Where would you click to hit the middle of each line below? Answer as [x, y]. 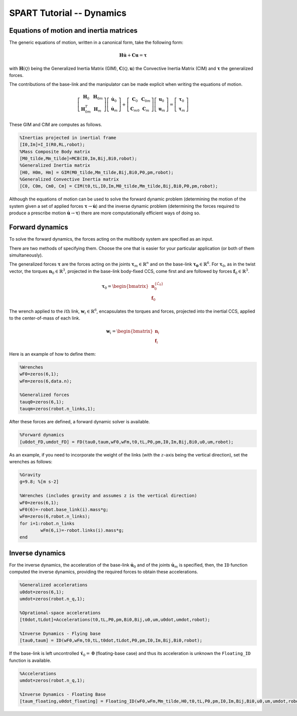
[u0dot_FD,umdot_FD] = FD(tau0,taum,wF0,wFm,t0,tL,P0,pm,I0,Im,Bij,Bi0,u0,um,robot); [126, 442]
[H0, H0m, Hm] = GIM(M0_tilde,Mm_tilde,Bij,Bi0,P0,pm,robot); [97, 172]
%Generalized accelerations [53, 585]
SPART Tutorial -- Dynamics [68, 13]
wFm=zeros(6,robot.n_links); [55, 517]
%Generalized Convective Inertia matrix [69, 179]
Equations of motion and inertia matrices [74, 31]
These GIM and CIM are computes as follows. [56, 125]
